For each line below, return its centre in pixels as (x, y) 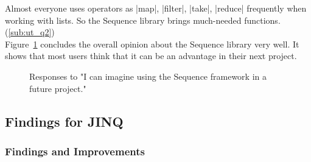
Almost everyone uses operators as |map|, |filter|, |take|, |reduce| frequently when (156, 8)
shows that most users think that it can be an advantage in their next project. (151, 56)
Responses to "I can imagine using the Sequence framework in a (148, 76)
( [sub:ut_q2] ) (30, 32)
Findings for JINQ (64, 121)
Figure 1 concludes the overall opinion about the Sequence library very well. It (152, 44)
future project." (58, 88)
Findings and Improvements (75, 151)
